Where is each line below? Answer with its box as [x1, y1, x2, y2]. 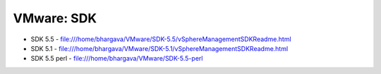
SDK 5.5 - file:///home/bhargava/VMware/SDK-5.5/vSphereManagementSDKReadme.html [30, 35, 292, 43]
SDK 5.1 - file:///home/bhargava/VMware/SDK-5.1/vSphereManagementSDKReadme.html [30, 44, 289, 52]
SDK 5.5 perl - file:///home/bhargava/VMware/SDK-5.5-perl [30, 54, 203, 63]
